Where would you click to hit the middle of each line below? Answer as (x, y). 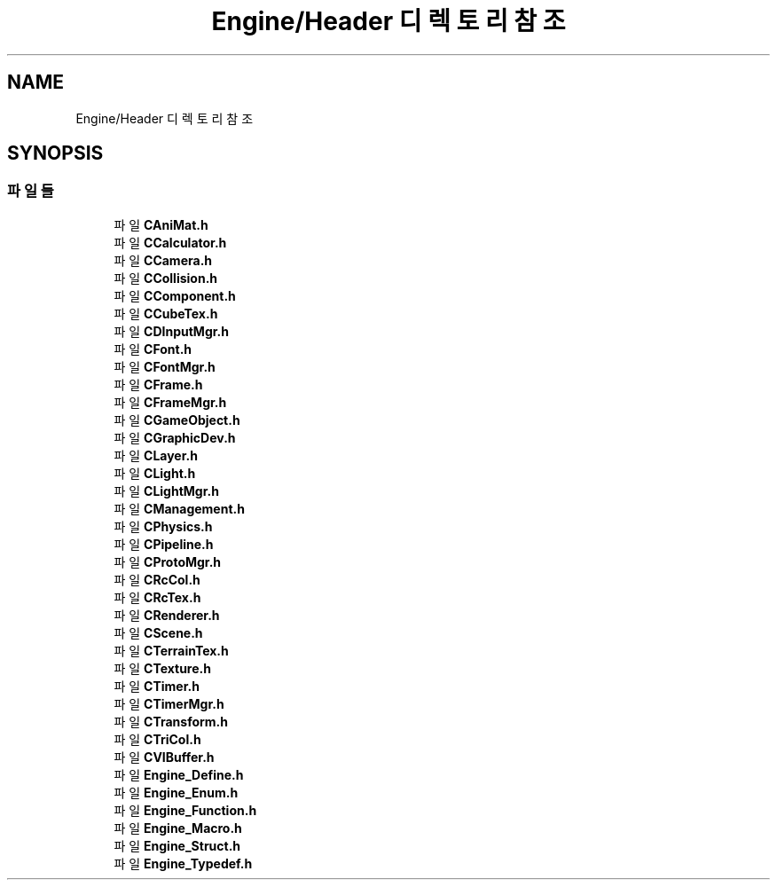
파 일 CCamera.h (163, 260)
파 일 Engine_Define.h (179, 774)
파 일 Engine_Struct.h (177, 845)
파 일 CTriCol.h (157, 739)
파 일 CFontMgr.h (165, 366)
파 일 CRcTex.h (157, 597)
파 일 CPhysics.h (163, 526)
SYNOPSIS (55, 153)
